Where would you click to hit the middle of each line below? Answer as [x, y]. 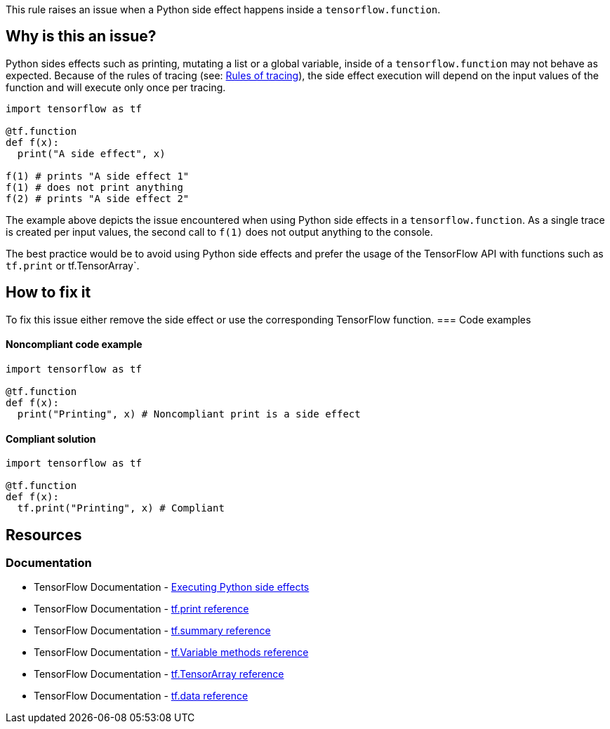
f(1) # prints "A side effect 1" [98, 176]
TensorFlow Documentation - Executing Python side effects [172, 587]
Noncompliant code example [74, 345]
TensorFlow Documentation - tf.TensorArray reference [159, 674]
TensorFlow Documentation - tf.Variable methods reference [171, 653]
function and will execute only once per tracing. [116, 87]
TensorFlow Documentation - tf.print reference [141, 609]
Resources [44, 535]
